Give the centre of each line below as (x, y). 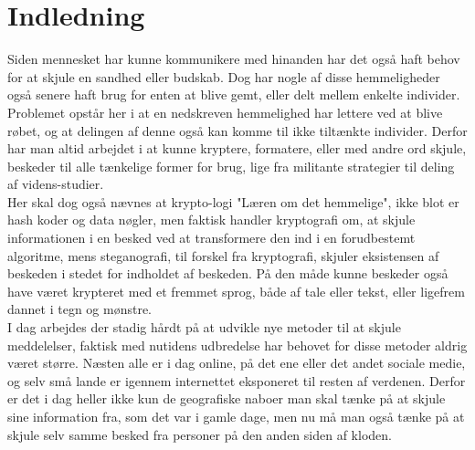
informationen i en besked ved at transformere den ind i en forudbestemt (211, 238)
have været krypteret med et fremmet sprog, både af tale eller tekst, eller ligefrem (236, 291)
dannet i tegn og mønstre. (80, 309)
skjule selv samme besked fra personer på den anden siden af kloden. (200, 434)
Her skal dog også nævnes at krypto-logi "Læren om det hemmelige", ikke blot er (233, 201)
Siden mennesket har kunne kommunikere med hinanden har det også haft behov (234, 59)
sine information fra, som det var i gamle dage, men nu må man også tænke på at (236, 416)
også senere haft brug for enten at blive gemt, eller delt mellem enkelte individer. (234, 94)
